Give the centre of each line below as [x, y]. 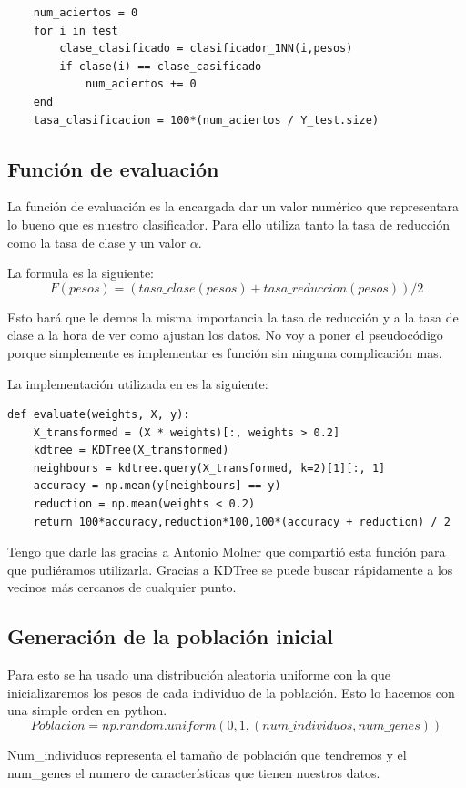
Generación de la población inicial [170, 636]
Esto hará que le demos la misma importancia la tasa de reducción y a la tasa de [233, 317]
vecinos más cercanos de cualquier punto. [122, 587]
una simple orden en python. [87, 710]
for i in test [76, 31]
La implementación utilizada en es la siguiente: [138, 383]
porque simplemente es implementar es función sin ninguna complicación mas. [225, 352]
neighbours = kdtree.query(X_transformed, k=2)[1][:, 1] [209, 468]
